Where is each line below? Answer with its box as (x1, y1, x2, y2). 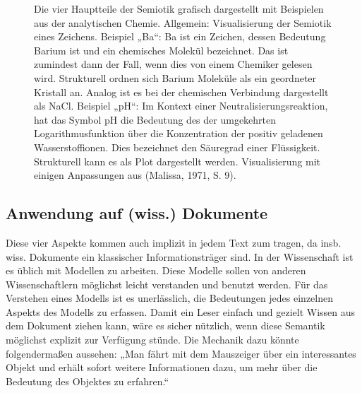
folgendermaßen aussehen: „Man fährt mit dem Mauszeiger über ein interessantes (6, 346, 356, 360)
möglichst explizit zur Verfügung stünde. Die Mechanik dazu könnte (6, 332, 299, 347)
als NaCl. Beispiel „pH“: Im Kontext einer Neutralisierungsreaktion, (34, 98, 328, 113)
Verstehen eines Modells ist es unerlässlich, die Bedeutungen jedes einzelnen (6, 291, 334, 305)
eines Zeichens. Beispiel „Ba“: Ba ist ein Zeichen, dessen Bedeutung (34, 29, 326, 44)
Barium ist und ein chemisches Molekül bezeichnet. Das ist (34, 42, 289, 57)
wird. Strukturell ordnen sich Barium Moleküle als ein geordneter (34, 70, 317, 85)
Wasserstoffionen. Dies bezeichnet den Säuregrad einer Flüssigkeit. (34, 139, 320, 154)
